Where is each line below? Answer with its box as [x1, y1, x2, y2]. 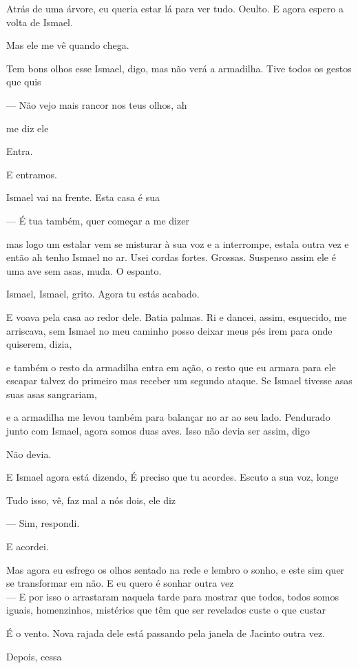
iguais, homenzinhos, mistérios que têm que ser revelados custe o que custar [6, 603, 326, 617]
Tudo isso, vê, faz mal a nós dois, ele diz [6, 492, 176, 507]
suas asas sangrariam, [6, 386, 97, 401]
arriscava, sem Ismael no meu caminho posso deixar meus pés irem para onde [6, 323, 333, 337]
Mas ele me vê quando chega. [6, 38, 129, 52]
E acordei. [6, 539, 49, 554]
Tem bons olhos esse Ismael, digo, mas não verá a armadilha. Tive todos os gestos [6, 61, 352, 75]
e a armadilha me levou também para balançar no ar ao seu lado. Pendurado [6, 410, 330, 424]
